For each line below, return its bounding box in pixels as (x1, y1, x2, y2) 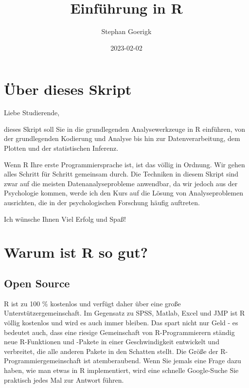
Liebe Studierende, (4, 107, 60, 118)
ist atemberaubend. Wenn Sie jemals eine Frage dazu (83, 355, 241, 366)
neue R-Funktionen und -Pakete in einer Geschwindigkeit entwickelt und (4, 336, 219, 347)
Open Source (4, 275, 70, 290)
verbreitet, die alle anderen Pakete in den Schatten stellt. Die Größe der (4, 346, 218, 356)
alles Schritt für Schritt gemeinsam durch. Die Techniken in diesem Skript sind (4, 169, 239, 179)
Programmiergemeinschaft (4, 355, 82, 366)
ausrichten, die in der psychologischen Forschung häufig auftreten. (4, 197, 200, 207)
